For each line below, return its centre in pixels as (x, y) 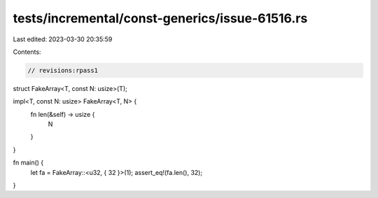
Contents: (27, 52)
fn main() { (28, 163)
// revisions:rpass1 (63, 70)
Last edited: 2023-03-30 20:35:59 (63, 39)
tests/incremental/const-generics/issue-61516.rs (160, 18)
